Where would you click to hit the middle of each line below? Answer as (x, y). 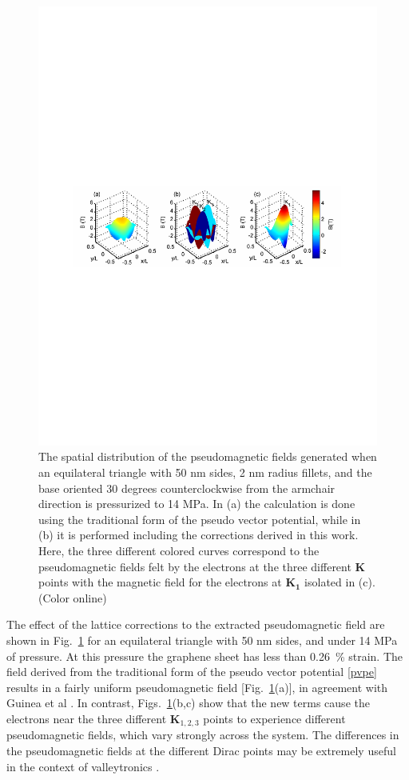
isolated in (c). (340, 582)
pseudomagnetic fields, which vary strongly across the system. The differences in (203, 735)
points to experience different (274, 718)
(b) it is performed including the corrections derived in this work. (199, 535)
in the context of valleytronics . (83, 766)
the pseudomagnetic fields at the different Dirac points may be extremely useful (201, 751)
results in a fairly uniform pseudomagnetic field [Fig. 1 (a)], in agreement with (197, 687)
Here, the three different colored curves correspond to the (179, 551)
